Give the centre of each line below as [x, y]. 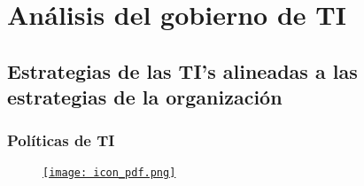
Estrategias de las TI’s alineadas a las [182, 70]
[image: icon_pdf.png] [109, 172]
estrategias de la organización [145, 97]
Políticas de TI [61, 140]
